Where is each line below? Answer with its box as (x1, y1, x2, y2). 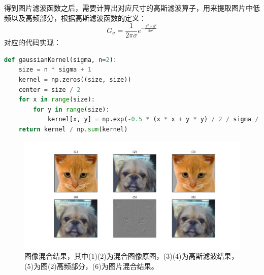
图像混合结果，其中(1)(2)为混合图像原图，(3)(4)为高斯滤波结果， (24, 251, 239, 261)
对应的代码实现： (4, 37, 61, 48)
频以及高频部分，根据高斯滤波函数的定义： (4, 12, 146, 23)
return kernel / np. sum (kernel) (18, 126, 128, 133)
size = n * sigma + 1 (18, 66, 91, 74)
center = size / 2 (18, 86, 81, 93)
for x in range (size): (18, 96, 95, 104)
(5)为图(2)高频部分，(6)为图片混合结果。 (24, 260, 158, 271)
